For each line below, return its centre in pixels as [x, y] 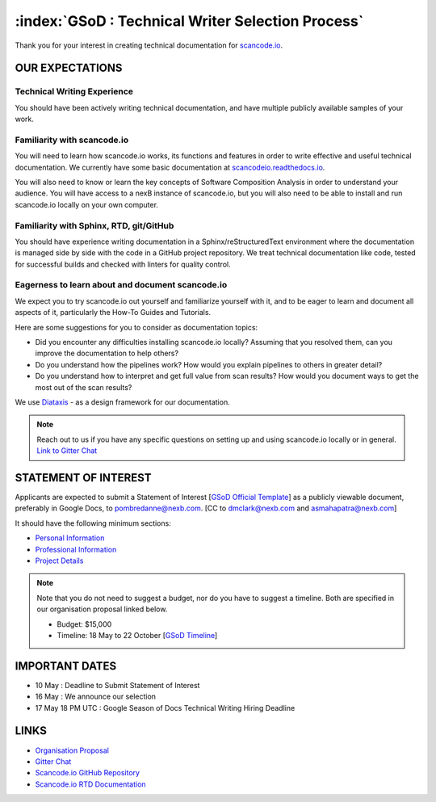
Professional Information [76, 549]
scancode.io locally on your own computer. [87, 204]
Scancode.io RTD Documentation [90, 784]
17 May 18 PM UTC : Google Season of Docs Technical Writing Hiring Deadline [165, 708]
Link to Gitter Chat [67, 451]
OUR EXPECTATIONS [69, 68]
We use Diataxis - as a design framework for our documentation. [122, 402]
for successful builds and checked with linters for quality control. [123, 264]
